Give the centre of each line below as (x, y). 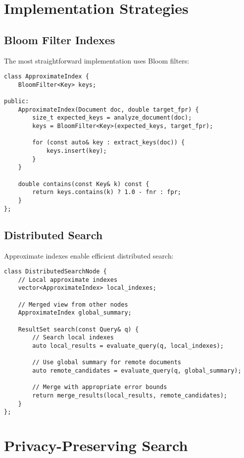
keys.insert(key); (76, 151)
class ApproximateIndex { (47, 77)
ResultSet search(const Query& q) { (78, 329)
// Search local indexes (73, 338)
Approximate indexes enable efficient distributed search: (89, 255)
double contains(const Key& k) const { (84, 184)
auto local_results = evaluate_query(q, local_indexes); (128, 346)
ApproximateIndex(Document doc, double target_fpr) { (108, 109)
